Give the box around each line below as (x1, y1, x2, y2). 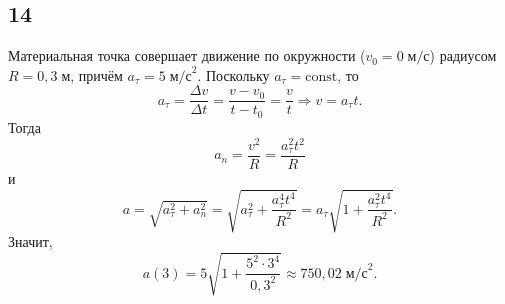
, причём (70, 64, 123, 85)
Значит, (8, 231, 53, 252)
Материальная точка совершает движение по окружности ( (8, 45, 366, 66)
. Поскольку (197, 64, 270, 85)
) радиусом (429, 45, 497, 66)
